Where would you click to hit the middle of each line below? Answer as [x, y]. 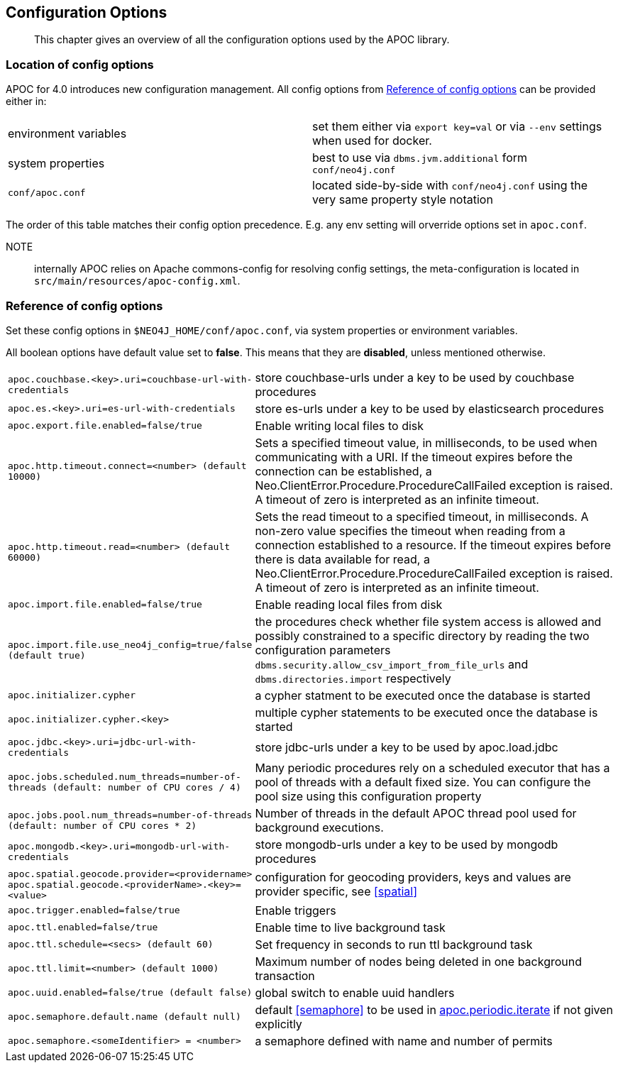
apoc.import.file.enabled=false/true [105, 605]
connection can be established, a [343, 471]
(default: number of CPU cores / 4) [147, 787]
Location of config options [80, 64]
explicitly [278, 1024]
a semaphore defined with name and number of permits [404, 1041]
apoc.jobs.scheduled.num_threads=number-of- [125, 776]
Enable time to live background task [350, 927]
